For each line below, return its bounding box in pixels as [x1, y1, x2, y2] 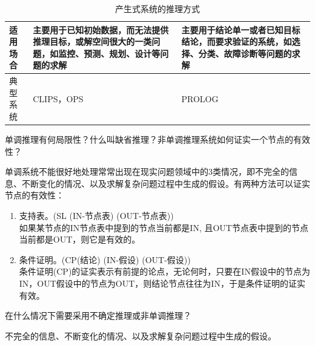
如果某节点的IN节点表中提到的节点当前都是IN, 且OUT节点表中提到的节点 [19, 221, 308, 233]
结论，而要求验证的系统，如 [181, 35, 292, 48]
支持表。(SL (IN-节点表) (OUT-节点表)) [19, 209, 174, 222]
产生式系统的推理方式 [115, 2, 200, 15]
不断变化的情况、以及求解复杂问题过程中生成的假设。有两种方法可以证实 [21, 177, 310, 189]
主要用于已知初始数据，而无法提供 [33, 23, 169, 36]
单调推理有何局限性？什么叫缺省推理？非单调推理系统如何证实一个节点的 [5, 133, 293, 146]
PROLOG [181, 92, 219, 105]
